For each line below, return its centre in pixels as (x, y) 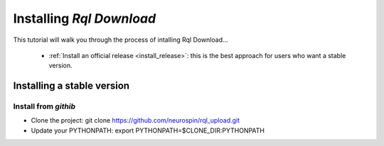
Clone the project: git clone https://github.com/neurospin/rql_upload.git (135, 120)
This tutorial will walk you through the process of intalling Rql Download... (121, 40)
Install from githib (44, 106)
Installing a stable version (71, 86)
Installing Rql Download (85, 18)
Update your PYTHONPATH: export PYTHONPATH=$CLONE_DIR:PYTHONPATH (148, 130)
